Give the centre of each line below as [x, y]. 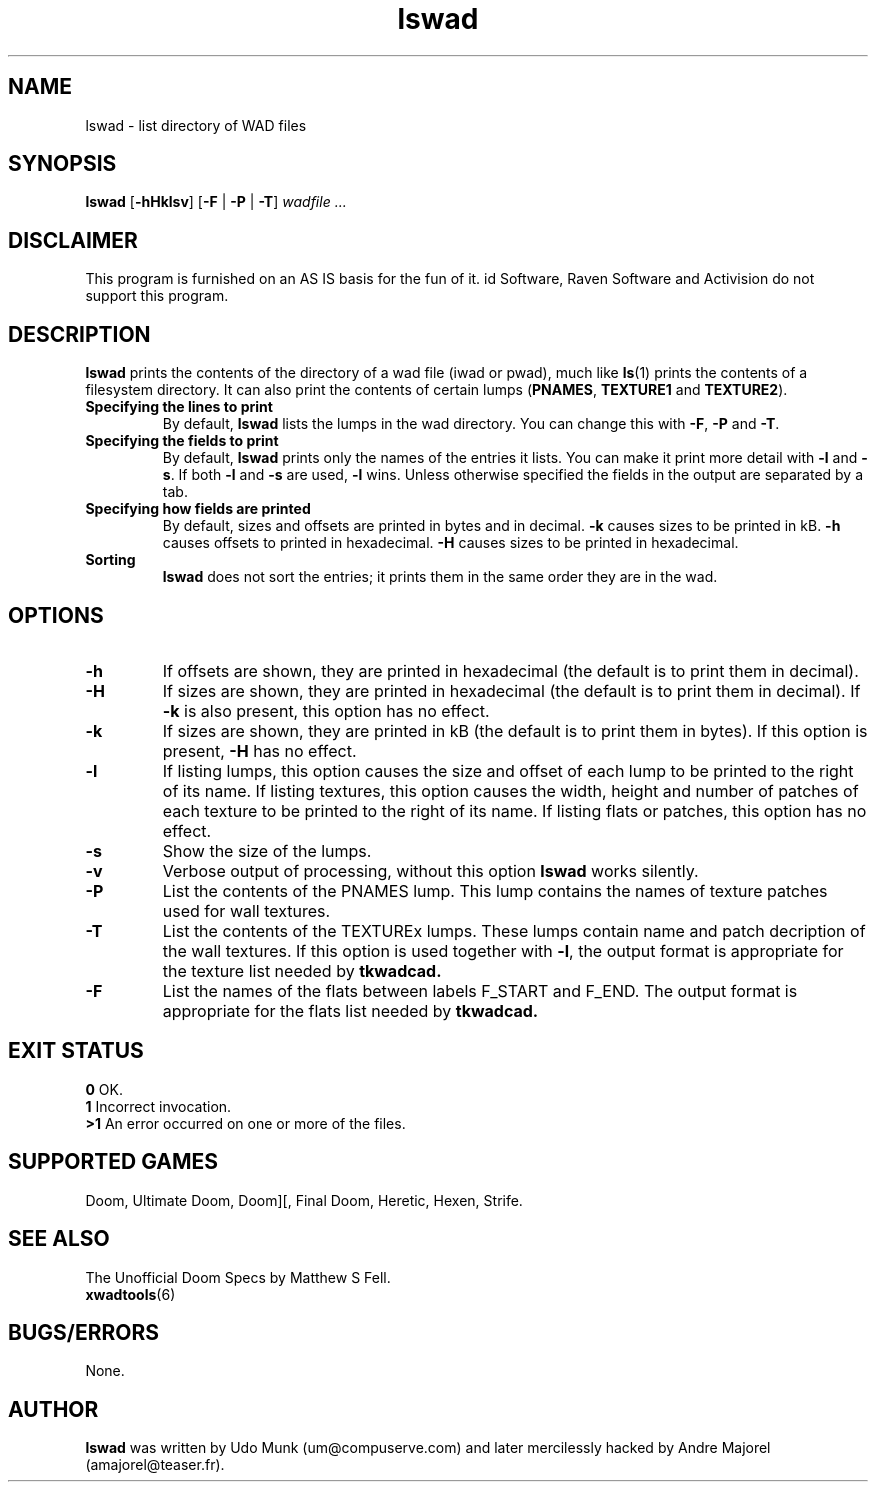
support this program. [157, 296]
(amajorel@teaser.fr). [155, 1465]
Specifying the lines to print [179, 407]
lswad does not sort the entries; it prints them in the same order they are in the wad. [440, 577]
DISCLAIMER [73, 240]
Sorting [110, 560]
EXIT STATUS [76, 1051]
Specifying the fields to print [182, 441]
